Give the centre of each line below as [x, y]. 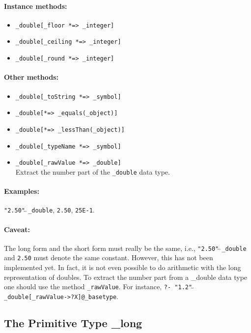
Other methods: [31, 77]
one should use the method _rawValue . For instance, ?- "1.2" [98, 287]
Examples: [22, 191]
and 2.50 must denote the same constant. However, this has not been [109, 257]
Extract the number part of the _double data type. [93, 171]
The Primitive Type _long [73, 322]
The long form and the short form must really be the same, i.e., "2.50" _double [125, 248]
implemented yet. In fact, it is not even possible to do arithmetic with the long [123, 267]
